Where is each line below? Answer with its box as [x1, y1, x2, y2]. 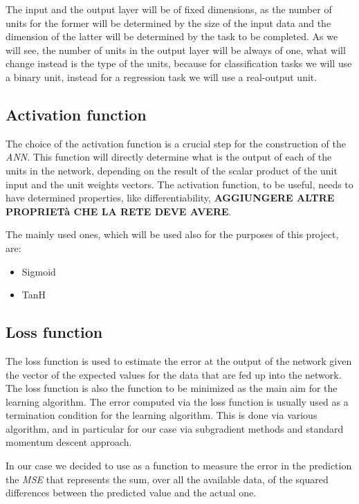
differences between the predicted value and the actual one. [6, 485, 257, 500]
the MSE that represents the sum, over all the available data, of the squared [6, 471, 329, 486]
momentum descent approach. [6, 435, 132, 449]
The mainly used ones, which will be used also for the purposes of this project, [6, 227, 339, 242]
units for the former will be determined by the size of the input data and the [6, 15, 331, 30]
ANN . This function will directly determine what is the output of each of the [6, 150, 332, 164]
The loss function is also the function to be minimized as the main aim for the [6, 381, 338, 395]
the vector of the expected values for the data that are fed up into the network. [6, 367, 342, 381]
